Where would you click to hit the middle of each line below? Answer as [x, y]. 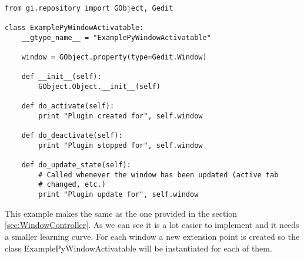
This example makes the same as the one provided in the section [121, 213]
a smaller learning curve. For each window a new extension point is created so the [152, 236]
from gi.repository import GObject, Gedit [89, 8]
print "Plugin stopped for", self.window [121, 145]
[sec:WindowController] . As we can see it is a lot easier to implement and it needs [152, 225]
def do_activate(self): [68, 106]
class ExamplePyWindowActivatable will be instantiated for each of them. [138, 248]
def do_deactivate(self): [72, 136]
